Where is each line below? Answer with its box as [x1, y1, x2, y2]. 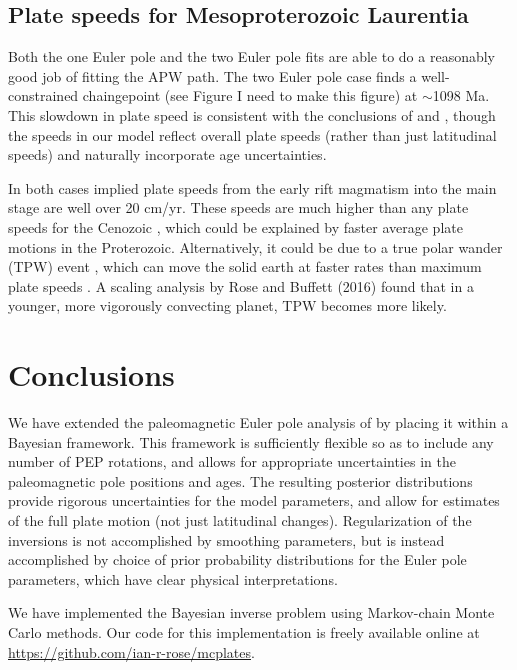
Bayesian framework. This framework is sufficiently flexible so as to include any [8, 431, 494, 452]
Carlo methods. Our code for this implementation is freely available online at [8, 621, 480, 642]
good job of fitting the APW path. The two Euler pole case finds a [8, 65, 417, 86]
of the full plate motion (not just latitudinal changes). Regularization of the [8, 510, 472, 531]
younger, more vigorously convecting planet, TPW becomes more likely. [8, 295, 447, 316]
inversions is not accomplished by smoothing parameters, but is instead [8, 529, 445, 550]
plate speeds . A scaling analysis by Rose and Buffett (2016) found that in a [8, 275, 474, 296]
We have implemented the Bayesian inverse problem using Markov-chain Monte [8, 602, 495, 623]
